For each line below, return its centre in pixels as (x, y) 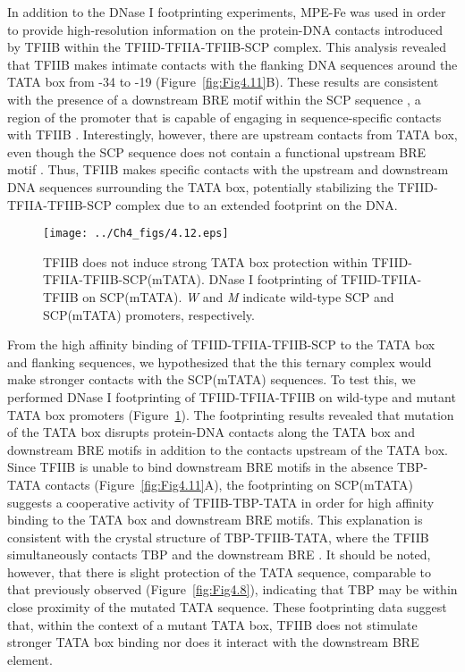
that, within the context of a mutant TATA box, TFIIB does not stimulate (212, 624)
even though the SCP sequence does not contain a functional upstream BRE (217, 151)
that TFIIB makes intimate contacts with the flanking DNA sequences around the (232, 64)
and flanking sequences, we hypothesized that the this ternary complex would (220, 361)
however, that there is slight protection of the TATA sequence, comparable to (220, 571)
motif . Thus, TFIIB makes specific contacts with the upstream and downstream (228, 169)
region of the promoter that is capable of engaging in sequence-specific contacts (224, 117)
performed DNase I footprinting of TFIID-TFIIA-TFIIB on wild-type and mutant (232, 396)
